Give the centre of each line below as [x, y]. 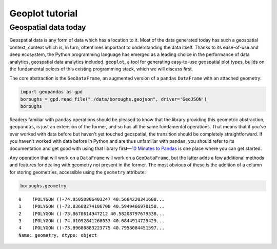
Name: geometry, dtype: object [58, 235]
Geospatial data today [48, 27]
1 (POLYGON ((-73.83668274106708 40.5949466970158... [92, 206]
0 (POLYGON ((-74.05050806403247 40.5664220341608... [92, 199]
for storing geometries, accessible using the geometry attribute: [78, 172]
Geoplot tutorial [44, 13]
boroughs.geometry [43, 186]
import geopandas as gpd [52, 92]
